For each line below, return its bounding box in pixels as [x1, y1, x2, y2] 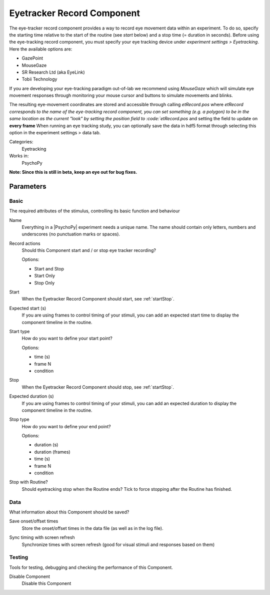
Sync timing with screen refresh [9, 534, 75, 540]
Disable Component [9, 573, 50, 579]
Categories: [9, 139, 33, 145]
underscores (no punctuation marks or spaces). [21, 231, 120, 237]
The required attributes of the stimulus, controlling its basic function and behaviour [9, 208, 180, 214]
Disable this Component [21, 580, 71, 586]
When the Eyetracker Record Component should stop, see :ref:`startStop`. [21, 384, 174, 390]
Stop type [9, 416, 29, 423]
